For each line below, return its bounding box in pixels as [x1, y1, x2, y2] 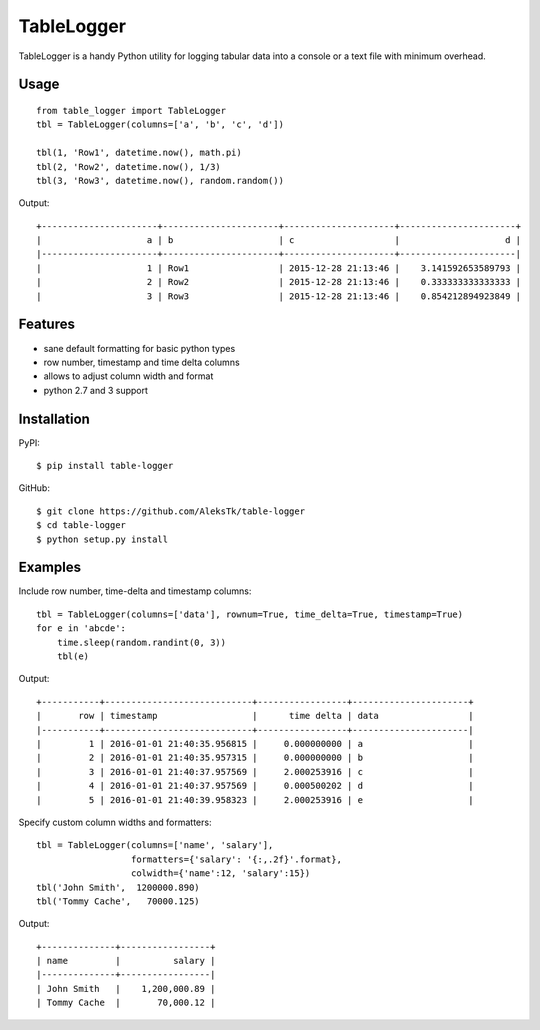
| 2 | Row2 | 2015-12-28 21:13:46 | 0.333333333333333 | [36, 276, 522, 288]
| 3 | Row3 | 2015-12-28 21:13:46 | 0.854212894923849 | [36, 290, 522, 302]
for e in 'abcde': [36, 623, 127, 634]
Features [18, 316, 75, 333]
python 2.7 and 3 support [43, 384, 149, 396]
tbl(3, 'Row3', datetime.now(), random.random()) [36, 175, 285, 186]
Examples [18, 559, 82, 576]
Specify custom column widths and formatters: [18, 816, 212, 828]
